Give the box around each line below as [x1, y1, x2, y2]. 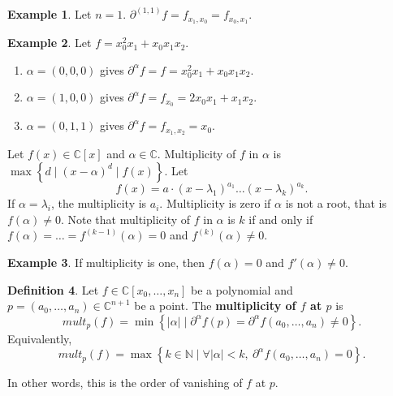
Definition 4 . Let [7, 281, 99, 298]
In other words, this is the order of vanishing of [7, 374, 243, 391]
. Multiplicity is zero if [159, 195, 271, 212]
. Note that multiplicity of [60, 210, 191, 227]
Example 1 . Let [7, 6, 92, 23]
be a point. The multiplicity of [134, 297, 296, 314]
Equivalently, [7, 329, 72, 346]
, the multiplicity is [50, 195, 147, 212]
